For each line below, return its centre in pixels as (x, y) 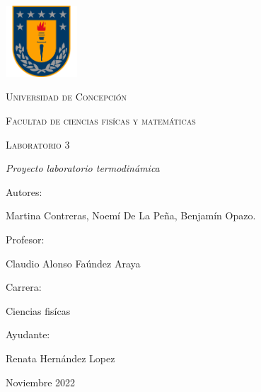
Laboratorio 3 (38, 144)
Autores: (24, 191)
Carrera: (24, 287)
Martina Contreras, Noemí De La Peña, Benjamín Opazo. (131, 215)
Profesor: (25, 239)
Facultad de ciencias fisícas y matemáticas (101, 120)
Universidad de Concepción (66, 97)
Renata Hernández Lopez (60, 358)
